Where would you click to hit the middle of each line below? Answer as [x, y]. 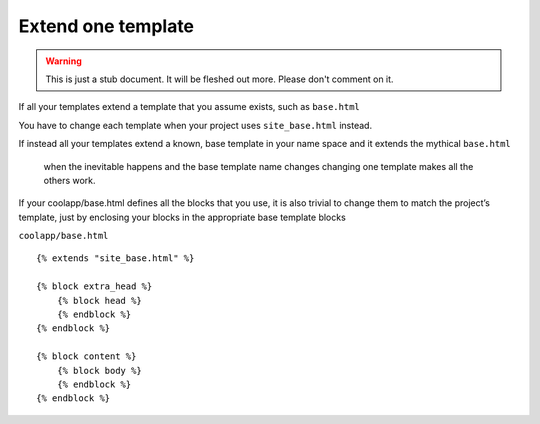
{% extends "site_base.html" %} [115, 258]
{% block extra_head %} [94, 286]
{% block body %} [99, 370]
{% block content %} [86, 356]
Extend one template [106, 26]
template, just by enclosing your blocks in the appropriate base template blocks [182, 217]
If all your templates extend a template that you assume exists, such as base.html [189, 107]
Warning [63, 61]
